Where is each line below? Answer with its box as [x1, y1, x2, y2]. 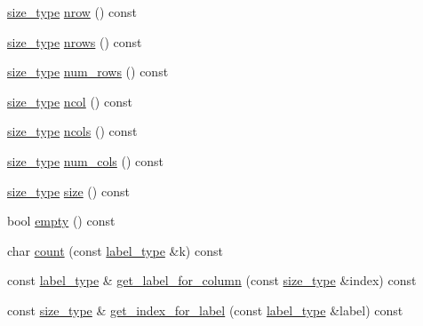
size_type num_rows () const [7, 62, 169, 81]
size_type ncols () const [7, 122, 138, 140]
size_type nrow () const [7, 3, 138, 20]
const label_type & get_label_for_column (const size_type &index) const [7, 271, 417, 290]
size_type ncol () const [7, 91, 132, 110]
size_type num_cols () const [7, 151, 164, 170]
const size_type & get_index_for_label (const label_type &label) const [7, 300, 403, 319]
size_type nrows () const [7, 32, 142, 51]
